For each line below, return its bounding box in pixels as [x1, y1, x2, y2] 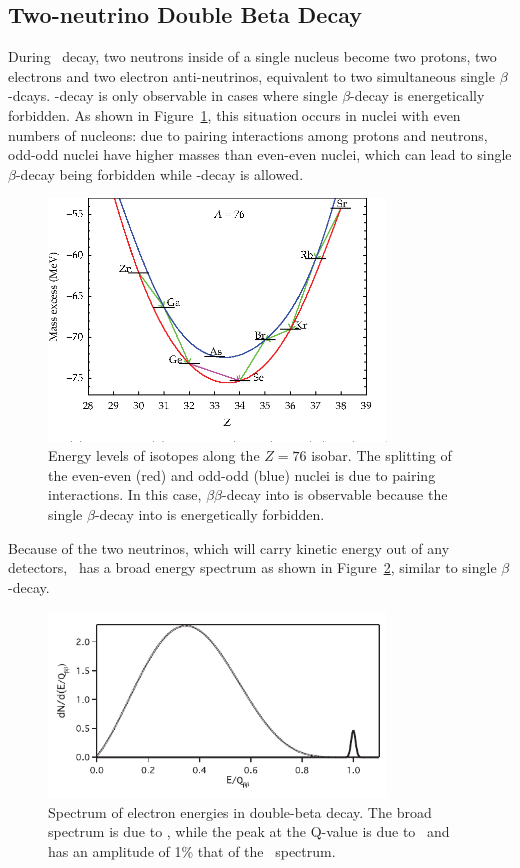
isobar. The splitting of [311, 445, 452, 466]
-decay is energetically [350, 85, 485, 106]
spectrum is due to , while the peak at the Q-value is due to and [48, 821, 450, 842]
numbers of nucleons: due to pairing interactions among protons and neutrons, [8, 124, 488, 145]
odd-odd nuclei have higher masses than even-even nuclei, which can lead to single [8, 144, 512, 165]
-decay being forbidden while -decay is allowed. [15, 163, 304, 184]
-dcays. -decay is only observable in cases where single [8, 85, 338, 106]
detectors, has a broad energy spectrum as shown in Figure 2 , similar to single [8, 557, 497, 578]
